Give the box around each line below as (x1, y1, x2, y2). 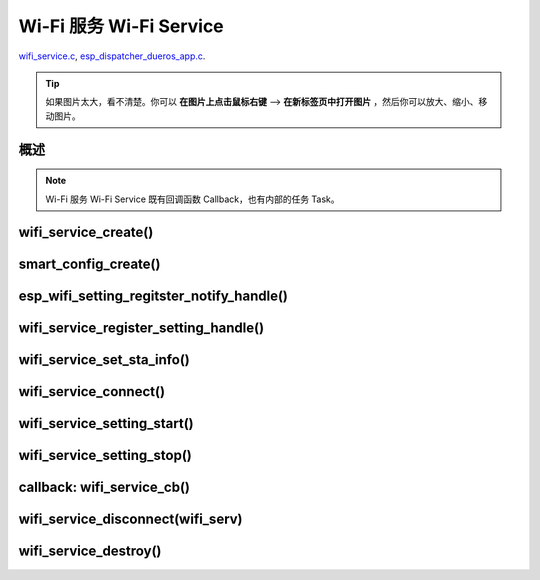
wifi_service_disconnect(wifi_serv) (18, 511, 244, 528)
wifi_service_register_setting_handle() (18, 320, 265, 337)
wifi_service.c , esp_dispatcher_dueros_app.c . (18, 50, 206, 62)
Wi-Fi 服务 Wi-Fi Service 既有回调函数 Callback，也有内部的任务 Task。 (45, 193, 340, 205)
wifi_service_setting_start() (18, 415, 194, 432)
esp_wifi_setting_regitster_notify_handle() (18, 288, 289, 305)
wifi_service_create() (18, 224, 154, 241)
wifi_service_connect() (18, 383, 165, 400)
